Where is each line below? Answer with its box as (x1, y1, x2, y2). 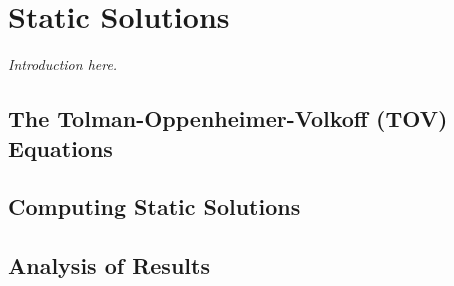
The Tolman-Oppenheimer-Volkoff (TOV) (8, 103, 448, 134)
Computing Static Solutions (8, 191, 301, 222)
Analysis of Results (8, 250, 210, 281)
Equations (8, 132, 113, 163)
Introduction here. (8, 54, 118, 75)
